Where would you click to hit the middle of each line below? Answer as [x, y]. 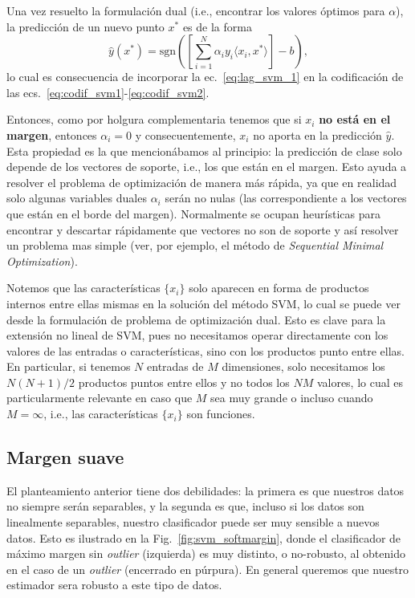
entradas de [175, 366]
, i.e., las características [101, 414]
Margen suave [65, 457]
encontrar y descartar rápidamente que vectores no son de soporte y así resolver [203, 229]
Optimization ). [42, 260]
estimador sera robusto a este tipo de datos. [114, 585]
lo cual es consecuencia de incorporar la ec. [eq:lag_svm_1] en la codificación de [205, 77]
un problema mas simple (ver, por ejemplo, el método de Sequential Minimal [195, 245]
